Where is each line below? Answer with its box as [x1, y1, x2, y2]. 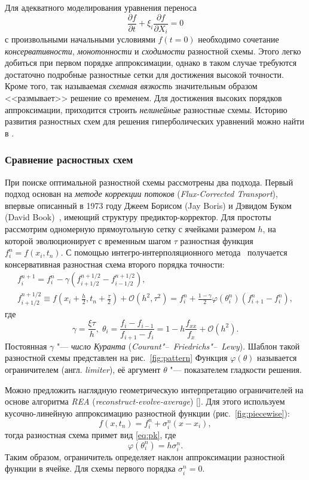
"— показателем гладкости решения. [170, 363, 302, 376]
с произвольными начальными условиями [5, 33, 155, 45]
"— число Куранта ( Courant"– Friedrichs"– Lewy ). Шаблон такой [57, 339, 300, 352]
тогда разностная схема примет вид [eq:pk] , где [5, 429, 176, 441]
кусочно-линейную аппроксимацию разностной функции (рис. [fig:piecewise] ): [5, 406, 290, 419]
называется [257, 351, 297, 364]
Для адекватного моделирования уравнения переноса [5, 1, 197, 13]
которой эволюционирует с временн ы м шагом [5, 234, 172, 247]
